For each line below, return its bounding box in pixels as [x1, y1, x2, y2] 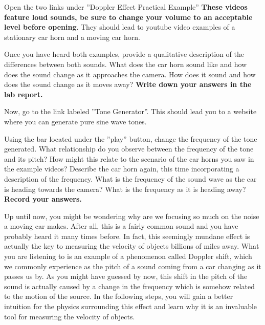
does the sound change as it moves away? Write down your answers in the [4, 79, 252, 90]
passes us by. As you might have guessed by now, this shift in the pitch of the [4, 271, 248, 281]
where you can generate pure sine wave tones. [4, 116, 147, 126]
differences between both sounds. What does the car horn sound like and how [4, 58, 247, 69]
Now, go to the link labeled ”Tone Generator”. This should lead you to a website [4, 106, 257, 117]
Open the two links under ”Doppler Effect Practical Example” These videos [4, 2, 248, 12]
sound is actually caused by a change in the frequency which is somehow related [4, 280, 255, 291]
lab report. [4, 89, 43, 99]
